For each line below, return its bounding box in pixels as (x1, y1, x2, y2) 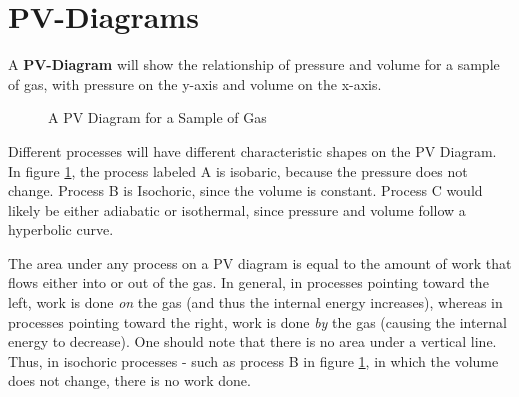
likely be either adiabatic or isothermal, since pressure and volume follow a (8, 199, 466, 220)
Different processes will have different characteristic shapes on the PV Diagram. (8, 140, 497, 161)
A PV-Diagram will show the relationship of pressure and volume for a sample (8, 54, 500, 75)
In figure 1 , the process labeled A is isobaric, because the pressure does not (8, 160, 468, 181)
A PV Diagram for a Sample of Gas (48, 107, 267, 128)
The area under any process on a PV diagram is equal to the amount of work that (8, 252, 512, 273)
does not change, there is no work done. (8, 370, 251, 391)
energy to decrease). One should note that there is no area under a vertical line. (8, 331, 497, 352)
